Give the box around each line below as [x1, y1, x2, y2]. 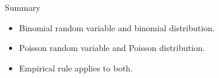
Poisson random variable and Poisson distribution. [19, 41, 205, 54]
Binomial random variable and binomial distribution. [19, 21, 215, 34]
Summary [5, 1, 40, 13]
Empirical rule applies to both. [19, 61, 133, 74]
